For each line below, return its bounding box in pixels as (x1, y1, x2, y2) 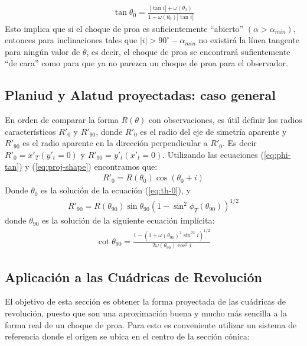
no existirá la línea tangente (198, 34, 299, 46)
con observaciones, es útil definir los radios (148, 114, 302, 126)
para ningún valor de (5, 45, 80, 57)
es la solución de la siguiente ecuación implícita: (42, 214, 215, 227)
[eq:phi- (263, 148, 291, 161)
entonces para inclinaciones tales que (5, 34, 138, 46)
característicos (5, 125, 56, 137)
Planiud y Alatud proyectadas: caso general (5, 86, 276, 104)
